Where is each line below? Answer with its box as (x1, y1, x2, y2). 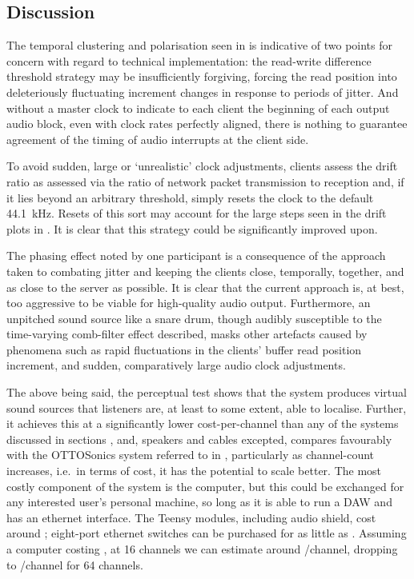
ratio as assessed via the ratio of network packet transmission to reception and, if (6, 173, 404, 190)
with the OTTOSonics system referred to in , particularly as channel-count (6, 446, 375, 463)
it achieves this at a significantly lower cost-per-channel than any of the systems (6, 415, 399, 432)
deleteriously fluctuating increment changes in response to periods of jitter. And (6, 83, 399, 100)
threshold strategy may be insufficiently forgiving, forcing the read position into (6, 68, 397, 85)
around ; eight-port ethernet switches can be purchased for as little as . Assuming (6, 525, 407, 541)
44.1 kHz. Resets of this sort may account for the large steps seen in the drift (6, 205, 387, 222)
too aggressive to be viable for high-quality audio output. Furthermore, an (6, 294, 371, 311)
